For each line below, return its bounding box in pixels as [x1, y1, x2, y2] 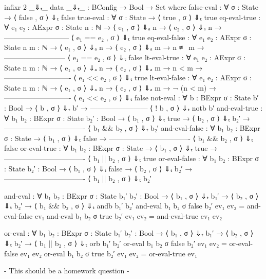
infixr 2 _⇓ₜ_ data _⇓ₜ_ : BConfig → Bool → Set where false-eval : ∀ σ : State [4, 2, 258, 12]
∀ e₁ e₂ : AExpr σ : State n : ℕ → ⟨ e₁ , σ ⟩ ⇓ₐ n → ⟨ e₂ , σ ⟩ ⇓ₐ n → [4, 22, 222, 32]
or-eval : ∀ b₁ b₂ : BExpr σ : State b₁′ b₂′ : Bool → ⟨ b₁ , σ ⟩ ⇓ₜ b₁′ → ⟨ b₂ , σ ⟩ [4, 228, 254, 238]
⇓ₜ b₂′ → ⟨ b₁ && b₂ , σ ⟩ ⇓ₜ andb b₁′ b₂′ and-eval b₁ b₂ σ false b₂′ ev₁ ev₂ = [4, 200, 245, 211]
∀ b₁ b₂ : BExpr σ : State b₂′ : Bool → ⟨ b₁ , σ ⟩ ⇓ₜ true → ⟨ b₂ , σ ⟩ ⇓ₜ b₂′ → [4, 112, 250, 123]
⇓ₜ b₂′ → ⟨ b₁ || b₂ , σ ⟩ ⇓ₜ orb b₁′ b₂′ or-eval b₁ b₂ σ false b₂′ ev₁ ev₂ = [4, 238, 227, 249]
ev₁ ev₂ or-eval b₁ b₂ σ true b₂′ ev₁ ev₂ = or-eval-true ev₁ [20, 248, 197, 258]
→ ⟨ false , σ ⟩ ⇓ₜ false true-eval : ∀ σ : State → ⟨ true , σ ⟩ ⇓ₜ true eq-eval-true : [4, 11, 261, 22]
